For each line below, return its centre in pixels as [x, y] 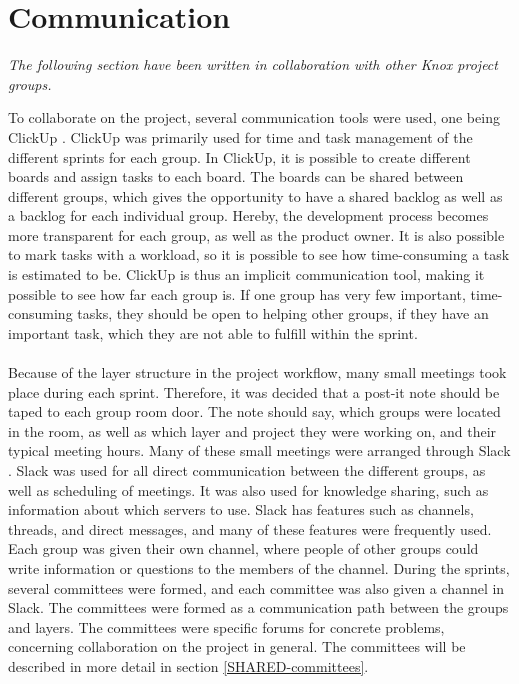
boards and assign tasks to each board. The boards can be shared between [236, 176]
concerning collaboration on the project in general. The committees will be [237, 646]
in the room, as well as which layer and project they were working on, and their [252, 430]
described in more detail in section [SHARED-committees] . [188, 665]
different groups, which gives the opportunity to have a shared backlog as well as [255, 195]
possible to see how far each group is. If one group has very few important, [237, 293]
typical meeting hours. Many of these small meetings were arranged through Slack [259, 450]
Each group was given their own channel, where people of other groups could [243, 548]
